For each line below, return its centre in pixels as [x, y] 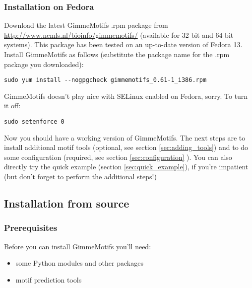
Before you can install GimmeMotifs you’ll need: [78, 246]
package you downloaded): [44, 64]
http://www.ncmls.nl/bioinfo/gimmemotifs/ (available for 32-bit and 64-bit [119, 35]
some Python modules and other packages [79, 263]
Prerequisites [31, 228]
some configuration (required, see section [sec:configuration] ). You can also [118, 157]
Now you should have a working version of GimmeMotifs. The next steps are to [125, 137]
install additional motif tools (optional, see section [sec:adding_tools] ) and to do [126, 147]
